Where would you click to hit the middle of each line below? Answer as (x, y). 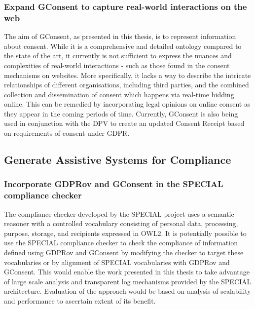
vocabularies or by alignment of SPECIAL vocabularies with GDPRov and (117, 262)
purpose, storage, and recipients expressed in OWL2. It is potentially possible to (125, 233)
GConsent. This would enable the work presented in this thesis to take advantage (127, 272)
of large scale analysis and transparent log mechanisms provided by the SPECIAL (128, 281)
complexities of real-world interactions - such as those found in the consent (117, 65)
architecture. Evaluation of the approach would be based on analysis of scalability (127, 291)
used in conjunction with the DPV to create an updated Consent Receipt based (124, 123)
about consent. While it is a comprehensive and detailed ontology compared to (123, 46)
